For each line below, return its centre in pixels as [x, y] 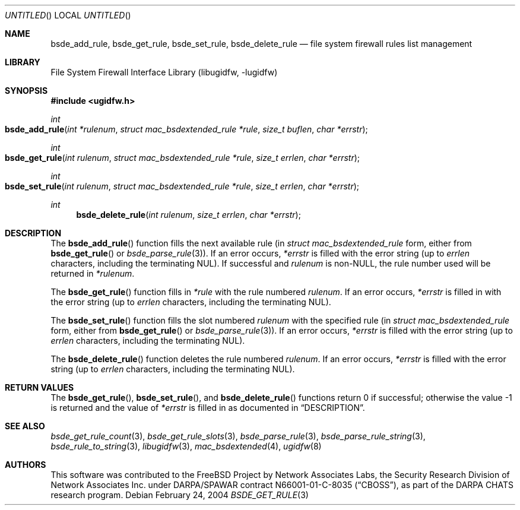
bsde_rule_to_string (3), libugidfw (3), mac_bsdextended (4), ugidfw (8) [186, 446]
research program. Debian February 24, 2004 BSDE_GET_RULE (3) [180, 495]
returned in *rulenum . [93, 273]
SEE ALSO [25, 426]
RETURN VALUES [39, 387]
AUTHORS [26, 465]
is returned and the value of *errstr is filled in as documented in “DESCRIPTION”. [208, 408]
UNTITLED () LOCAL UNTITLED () [68, 15]
